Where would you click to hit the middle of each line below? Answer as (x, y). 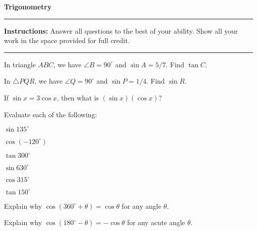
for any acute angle (156, 222)
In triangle (20, 64)
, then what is (78, 97)
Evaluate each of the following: (51, 114)
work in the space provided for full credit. (67, 40)
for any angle (142, 206)
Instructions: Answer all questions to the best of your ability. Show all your (121, 30)
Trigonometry (28, 6)
